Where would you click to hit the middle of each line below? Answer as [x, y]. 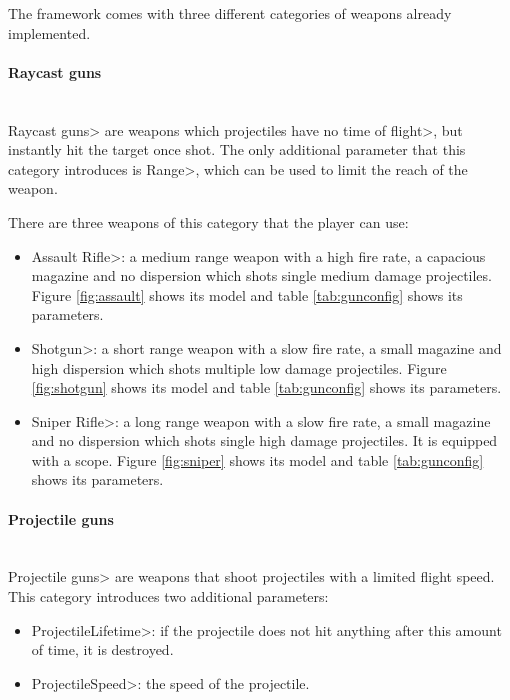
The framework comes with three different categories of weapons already [230, 13]
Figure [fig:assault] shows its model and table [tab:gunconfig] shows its [247, 294]
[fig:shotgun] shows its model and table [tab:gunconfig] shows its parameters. [266, 387]
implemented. [49, 32]
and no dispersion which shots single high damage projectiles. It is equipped [264, 440]
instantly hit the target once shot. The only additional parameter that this [237, 149]
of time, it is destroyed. [102, 649]
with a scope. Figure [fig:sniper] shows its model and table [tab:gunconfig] [257, 459]
